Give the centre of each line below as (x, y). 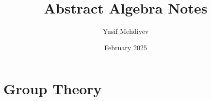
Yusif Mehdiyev (126, 31)
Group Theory (53, 89)
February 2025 (126, 47)
